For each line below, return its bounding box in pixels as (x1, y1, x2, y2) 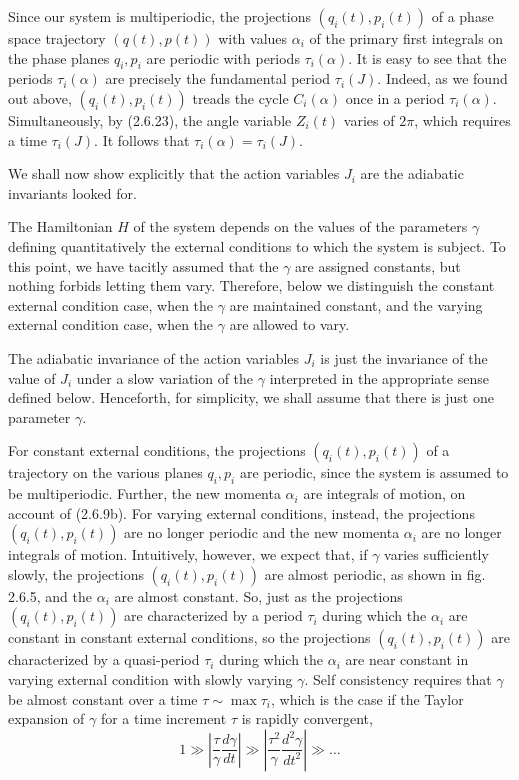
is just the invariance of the (320, 347, 488, 368)
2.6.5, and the (8, 585, 93, 606)
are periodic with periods (146, 47, 300, 68)
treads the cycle (192, 87, 289, 108)
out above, (8, 87, 72, 108)
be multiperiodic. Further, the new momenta (8, 483, 281, 504)
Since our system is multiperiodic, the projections (8, 6, 311, 26)
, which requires (414, 109, 511, 130)
